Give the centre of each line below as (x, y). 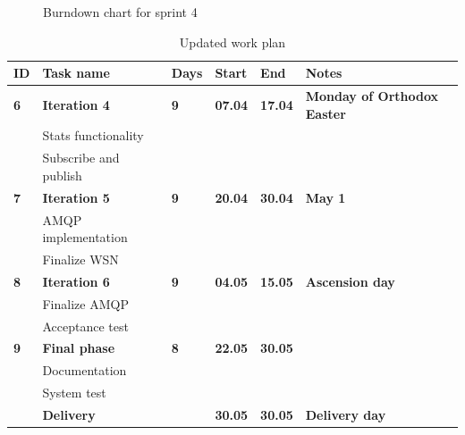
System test (74, 393)
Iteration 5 (76, 197)
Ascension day (350, 281)
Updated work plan (232, 42)
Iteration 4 (76, 104)
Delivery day (346, 414)
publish (62, 175)
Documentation (85, 370)
